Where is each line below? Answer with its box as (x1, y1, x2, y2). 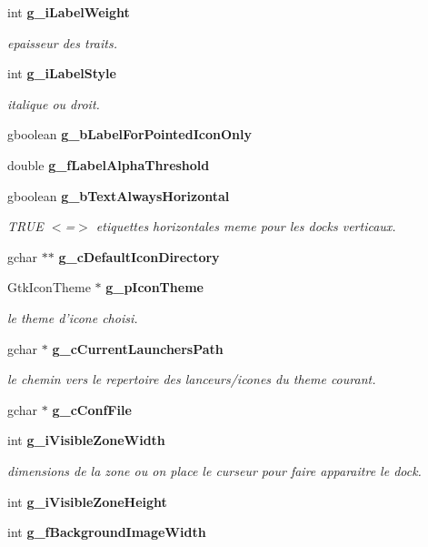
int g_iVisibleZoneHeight (7, 491, 167, 511)
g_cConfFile (52, 400, 132, 419)
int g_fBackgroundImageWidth (7, 522, 206, 542)
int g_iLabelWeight (7, 3, 130, 21)
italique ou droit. (7, 94, 100, 113)
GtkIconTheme (7, 278, 91, 297)
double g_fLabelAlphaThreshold (7, 155, 210, 174)
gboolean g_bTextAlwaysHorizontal (7, 186, 230, 205)
